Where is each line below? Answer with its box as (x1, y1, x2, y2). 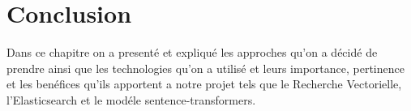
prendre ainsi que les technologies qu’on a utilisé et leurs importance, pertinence (6, 59, 405, 76)
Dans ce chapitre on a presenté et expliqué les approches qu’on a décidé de (6, 44, 378, 61)
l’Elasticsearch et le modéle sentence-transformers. (6, 91, 256, 108)
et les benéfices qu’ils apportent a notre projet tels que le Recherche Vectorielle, (6, 75, 402, 92)
